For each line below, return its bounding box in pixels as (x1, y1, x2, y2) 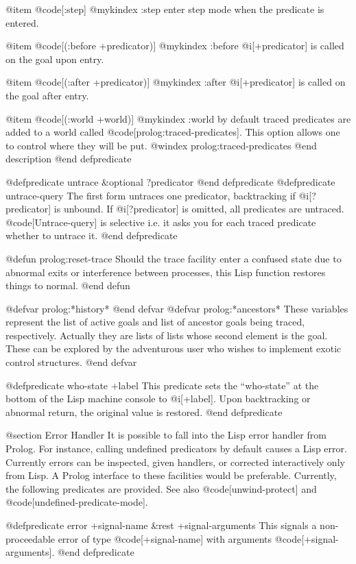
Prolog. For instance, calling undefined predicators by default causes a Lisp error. (5, 441, 347, 456)
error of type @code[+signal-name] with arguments (58, 531, 272, 545)
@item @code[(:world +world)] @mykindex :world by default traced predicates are (5, 111, 351, 125)
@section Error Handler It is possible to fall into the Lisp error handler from (5, 428, 327, 442)
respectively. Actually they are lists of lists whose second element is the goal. (5, 328, 328, 342)
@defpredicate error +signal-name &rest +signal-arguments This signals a (5, 518, 317, 532)
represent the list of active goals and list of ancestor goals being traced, (5, 315, 305, 329)
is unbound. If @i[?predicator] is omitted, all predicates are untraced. (54, 201, 344, 216)
